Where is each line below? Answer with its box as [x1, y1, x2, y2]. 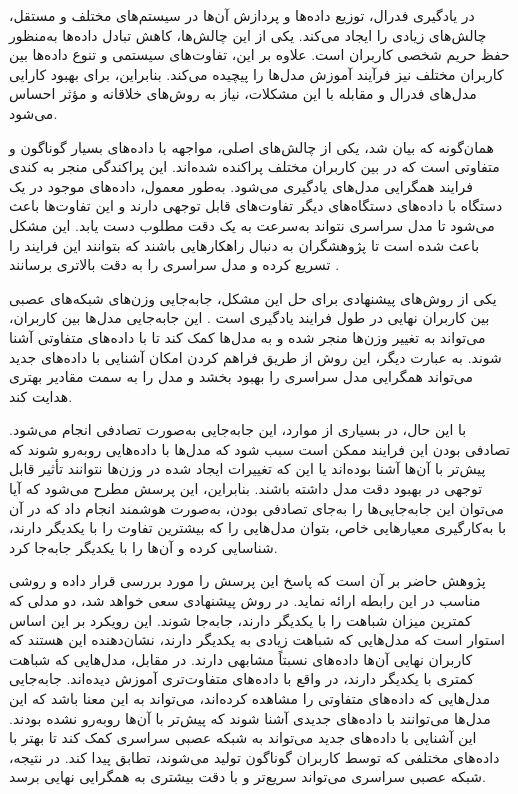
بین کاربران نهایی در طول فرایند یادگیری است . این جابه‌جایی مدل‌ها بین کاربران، [9, 307, 490, 328]
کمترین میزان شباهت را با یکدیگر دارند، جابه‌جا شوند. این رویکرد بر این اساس [9, 609, 472, 630]
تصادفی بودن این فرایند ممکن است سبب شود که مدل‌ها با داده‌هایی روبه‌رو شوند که [9, 438, 511, 459]
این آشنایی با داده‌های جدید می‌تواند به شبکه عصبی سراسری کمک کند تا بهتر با [9, 727, 477, 748]
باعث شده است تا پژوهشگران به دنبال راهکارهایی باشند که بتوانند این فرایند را [9, 234, 480, 255]
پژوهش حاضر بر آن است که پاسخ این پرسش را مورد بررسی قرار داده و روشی [9, 570, 486, 591]
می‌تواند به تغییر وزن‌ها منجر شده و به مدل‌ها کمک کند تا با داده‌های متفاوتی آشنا [9, 326, 486, 347]
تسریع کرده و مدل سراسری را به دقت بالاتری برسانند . [9, 254, 340, 275]
